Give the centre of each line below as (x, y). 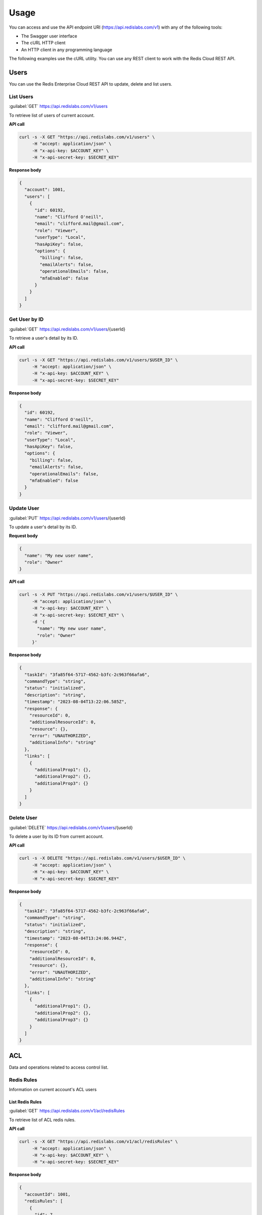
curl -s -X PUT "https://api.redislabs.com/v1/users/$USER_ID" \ (98, 595)
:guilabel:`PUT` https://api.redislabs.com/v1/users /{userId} (67, 518)
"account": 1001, (45, 190)
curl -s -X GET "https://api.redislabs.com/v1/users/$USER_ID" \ (98, 360)
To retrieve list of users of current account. (52, 115)
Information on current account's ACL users (53, 1090)
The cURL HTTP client (43, 43)
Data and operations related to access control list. (59, 1067)
